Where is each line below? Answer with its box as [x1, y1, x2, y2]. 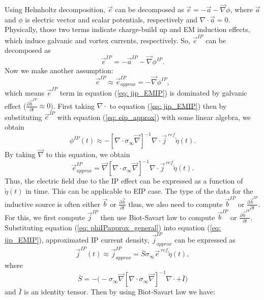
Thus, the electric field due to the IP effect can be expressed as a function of [5, 175, 243, 186]
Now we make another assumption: [5, 65, 113, 76]
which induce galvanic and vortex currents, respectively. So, [5, 35, 190, 45]
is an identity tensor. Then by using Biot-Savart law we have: [24, 286, 215, 297]
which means [5, 87, 45, 98]
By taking [5, 149, 36, 160]
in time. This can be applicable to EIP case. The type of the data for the [25, 185, 253, 196]
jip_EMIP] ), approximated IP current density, [5, 234, 150, 245]
